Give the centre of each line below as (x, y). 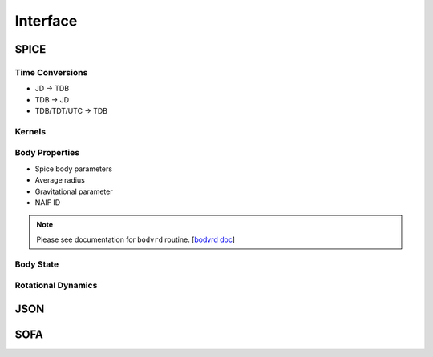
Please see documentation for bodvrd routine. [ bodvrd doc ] (136, 239)
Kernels (30, 131)
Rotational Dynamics (56, 286)
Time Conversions (51, 72)
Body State (37, 264)
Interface (46, 21)
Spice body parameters (73, 169)
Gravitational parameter (74, 191)
